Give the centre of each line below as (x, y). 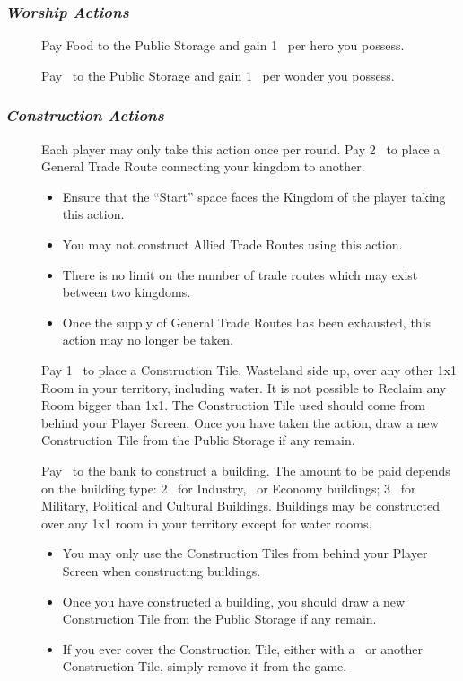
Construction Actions (85, 115)
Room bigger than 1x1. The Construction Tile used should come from (233, 405)
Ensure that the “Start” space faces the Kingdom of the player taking (254, 196)
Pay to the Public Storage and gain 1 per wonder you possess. (218, 75)
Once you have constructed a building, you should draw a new (234, 601)
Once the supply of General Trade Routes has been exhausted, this (247, 322)
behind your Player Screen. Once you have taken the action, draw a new (240, 422)
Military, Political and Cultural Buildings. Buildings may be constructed (240, 506)
